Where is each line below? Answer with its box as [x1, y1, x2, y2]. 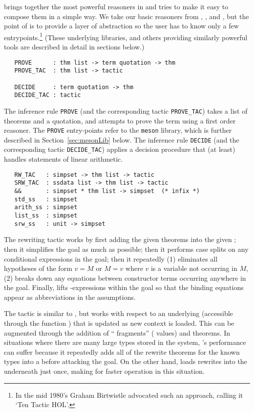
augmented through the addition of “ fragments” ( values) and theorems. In [4, 327, 231, 338]
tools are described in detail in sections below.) [4, 42, 145, 52]
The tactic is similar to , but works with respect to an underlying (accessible [4, 308, 233, 318]
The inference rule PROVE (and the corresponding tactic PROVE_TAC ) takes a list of [4, 105, 248, 116]
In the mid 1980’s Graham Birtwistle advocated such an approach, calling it [15, 389, 243, 400]
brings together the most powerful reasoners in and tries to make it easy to [4, 1, 229, 11]
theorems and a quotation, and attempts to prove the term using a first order [4, 115, 236, 125]
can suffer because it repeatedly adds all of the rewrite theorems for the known [4, 346, 240, 357]
